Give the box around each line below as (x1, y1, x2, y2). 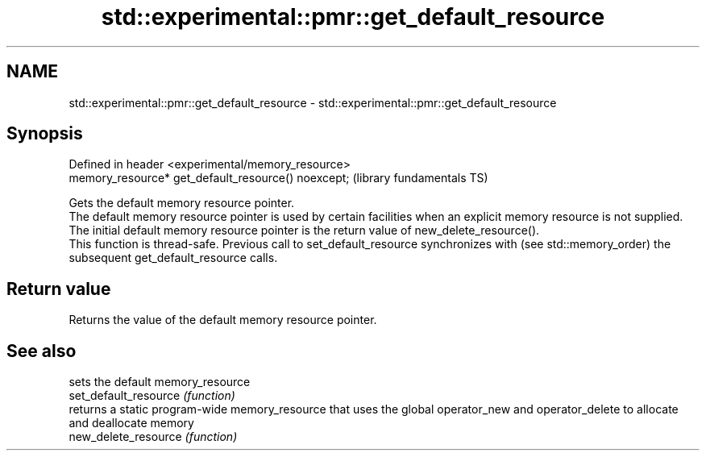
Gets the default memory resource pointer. (69, 196, 295, 210)
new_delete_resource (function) (69, 430, 238, 444)
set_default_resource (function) (69, 388, 235, 403)
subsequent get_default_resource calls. (69, 251, 278, 265)
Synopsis (6, 123, 83, 144)
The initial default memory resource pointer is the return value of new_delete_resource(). (69, 223, 540, 238)
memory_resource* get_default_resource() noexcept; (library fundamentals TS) (69, 171, 488, 185)
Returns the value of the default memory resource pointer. (69, 313, 377, 327)
